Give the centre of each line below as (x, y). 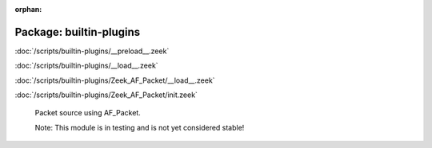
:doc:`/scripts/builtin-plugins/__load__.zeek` (87, 66)
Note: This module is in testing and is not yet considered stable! (140, 127)
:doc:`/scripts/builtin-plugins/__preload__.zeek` (92, 51)
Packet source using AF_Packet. (88, 113)
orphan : (28, 9)
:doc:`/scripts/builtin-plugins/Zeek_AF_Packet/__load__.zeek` (115, 80)
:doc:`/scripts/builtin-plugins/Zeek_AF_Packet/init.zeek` (106, 95)
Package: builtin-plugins (78, 32)
